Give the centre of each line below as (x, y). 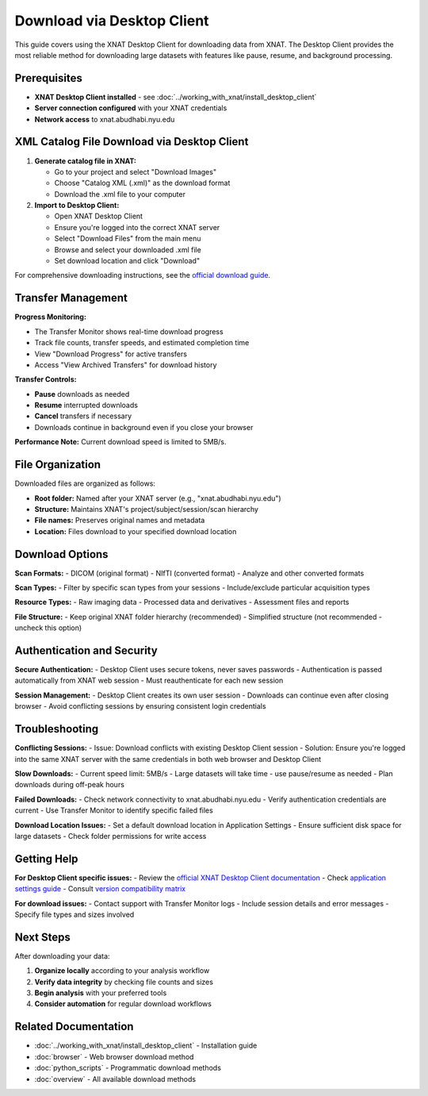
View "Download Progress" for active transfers (111, 354)
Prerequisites (48, 78)
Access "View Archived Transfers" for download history (126, 364)
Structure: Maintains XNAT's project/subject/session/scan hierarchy (147, 509)
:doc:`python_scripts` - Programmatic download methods (128, 1068)
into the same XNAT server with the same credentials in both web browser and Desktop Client (168, 759)
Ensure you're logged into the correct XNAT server (137, 227)
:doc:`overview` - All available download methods (115, 1079)
